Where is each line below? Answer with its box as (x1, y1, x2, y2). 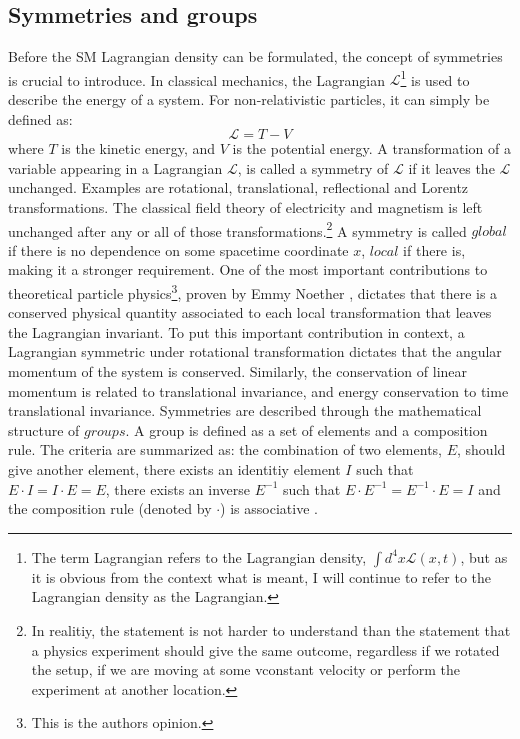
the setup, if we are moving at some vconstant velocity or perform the (31, 659, 460, 680)
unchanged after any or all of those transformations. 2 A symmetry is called (8, 217, 467, 241)
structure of (8, 419, 80, 440)
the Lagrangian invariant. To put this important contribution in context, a (8, 321, 465, 342)
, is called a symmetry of (237, 157, 389, 178)
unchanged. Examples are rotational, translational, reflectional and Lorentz (8, 177, 469, 198)
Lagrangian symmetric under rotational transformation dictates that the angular (8, 341, 502, 362)
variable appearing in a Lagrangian (8, 157, 223, 178)
